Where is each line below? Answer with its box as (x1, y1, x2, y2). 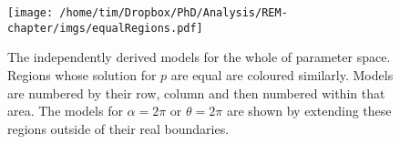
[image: (7, 6, 54, 19)
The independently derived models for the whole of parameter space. (7, 47, 391, 67)
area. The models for (7, 101, 123, 120)
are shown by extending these (226, 101, 392, 120)
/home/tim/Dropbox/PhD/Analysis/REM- (59, 6, 288, 19)
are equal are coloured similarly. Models (170, 65, 394, 84)
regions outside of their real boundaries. (7, 118, 230, 138)
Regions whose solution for (7, 65, 157, 84)
